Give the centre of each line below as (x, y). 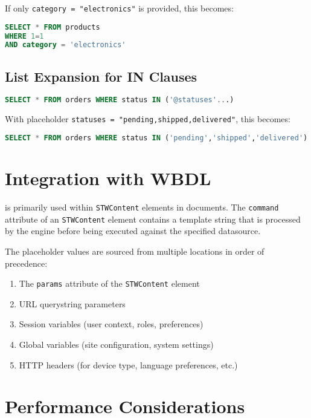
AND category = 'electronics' (66, 45)
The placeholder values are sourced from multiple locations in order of (135, 251)
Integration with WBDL (108, 178)
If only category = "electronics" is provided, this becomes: (119, 8)
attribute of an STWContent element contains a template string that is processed (153, 219)
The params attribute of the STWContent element (109, 283)
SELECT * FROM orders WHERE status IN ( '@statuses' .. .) (120, 100)
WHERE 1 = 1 (24, 36)
